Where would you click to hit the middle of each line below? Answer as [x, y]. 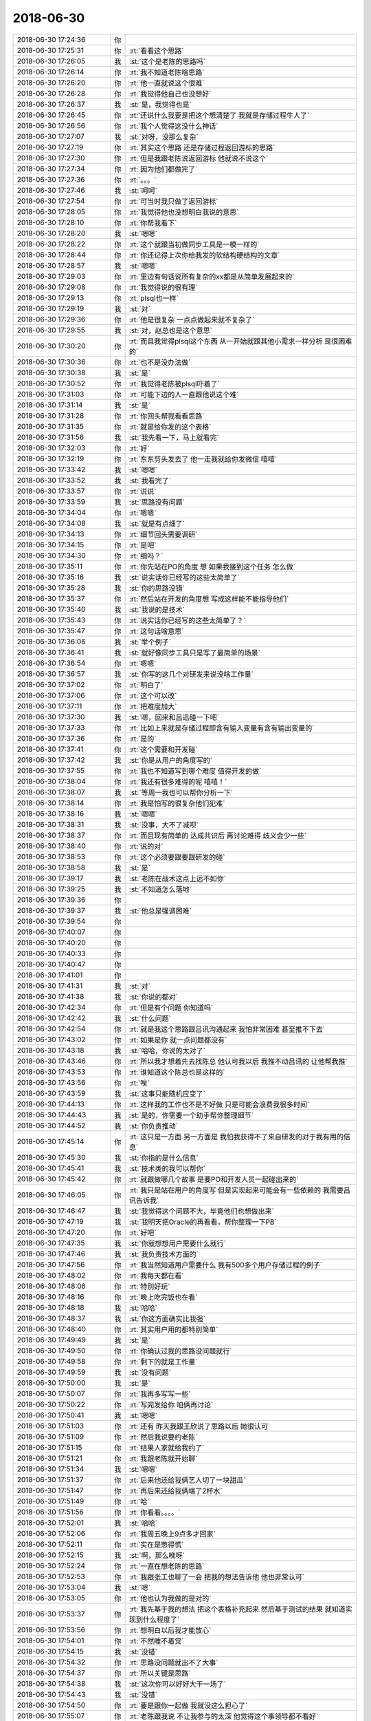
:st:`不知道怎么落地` [160, 889]
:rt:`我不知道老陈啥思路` [167, 72]
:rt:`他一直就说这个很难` [167, 83]
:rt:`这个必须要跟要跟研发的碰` [177, 857]
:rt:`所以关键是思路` [160, 1673]
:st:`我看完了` [150, 481]
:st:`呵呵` [143, 191]
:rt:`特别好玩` [149, 1286]
